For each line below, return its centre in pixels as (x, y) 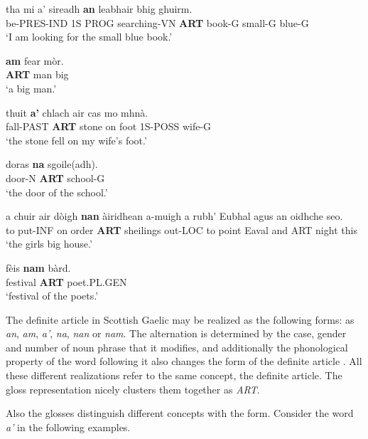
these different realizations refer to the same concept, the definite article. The (174, 375)
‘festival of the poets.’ (52, 296)
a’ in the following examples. (68, 427)
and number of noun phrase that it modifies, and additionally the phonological (177, 347)
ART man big (37, 74)
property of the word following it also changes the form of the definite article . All (184, 361)
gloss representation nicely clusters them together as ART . (133, 389)
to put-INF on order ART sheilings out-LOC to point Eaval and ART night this (182, 229)
